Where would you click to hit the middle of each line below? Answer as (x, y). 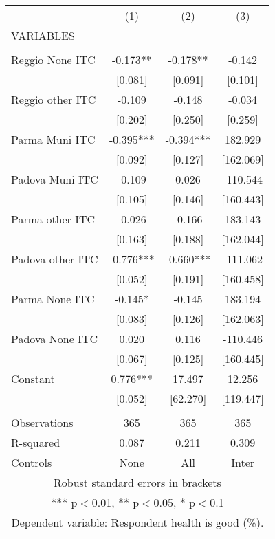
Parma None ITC (53, 299)
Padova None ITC (54, 339)
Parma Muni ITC (53, 139)
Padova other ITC (55, 259)
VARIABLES (43, 35)
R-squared (36, 442)
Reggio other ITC (54, 99)
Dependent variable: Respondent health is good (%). (137, 522)
